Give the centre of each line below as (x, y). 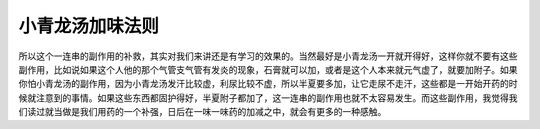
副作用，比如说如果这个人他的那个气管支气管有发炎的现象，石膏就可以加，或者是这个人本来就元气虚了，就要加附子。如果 (268, 69)
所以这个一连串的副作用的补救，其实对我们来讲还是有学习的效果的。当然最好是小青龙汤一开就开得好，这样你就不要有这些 (268, 56)
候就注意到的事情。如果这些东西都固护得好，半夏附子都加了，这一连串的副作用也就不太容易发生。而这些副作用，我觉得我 (268, 97)
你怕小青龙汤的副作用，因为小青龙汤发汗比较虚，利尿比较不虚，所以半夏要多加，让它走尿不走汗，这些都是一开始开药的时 (268, 84)
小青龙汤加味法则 (89, 26)
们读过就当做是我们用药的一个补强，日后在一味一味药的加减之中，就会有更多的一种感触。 (202, 112)
